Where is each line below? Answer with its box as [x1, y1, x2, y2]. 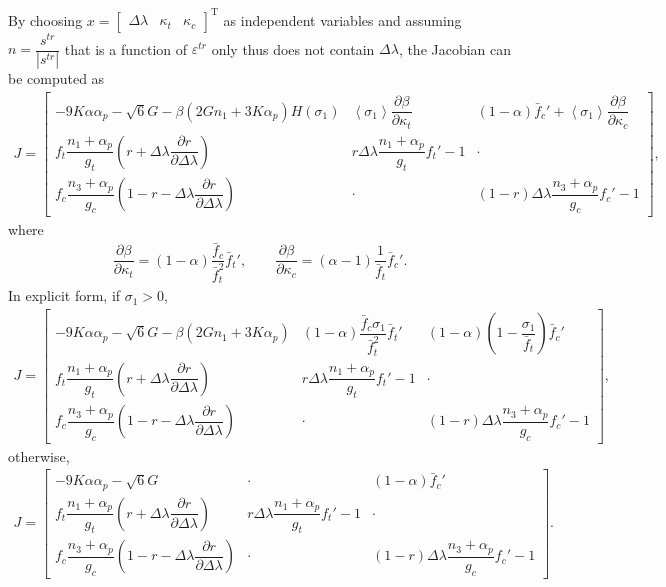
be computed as [8, 68, 105, 89]
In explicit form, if [8, 285, 121, 306]
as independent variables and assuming [223, 9, 462, 30]
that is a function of [64, 38, 188, 59]
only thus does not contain [211, 38, 375, 59]
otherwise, [8, 445, 70, 466]
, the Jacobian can [398, 38, 512, 59]
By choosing [8, 9, 83, 30]
